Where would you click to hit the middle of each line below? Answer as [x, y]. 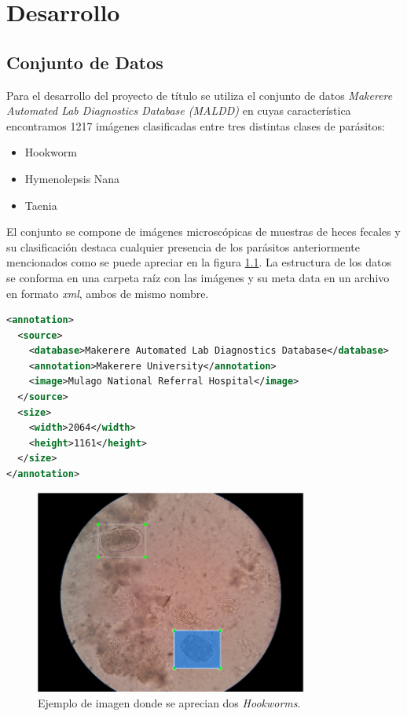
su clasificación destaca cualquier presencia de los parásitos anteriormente [183, 246]
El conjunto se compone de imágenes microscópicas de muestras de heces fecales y [203, 231]
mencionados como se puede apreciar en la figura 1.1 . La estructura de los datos [199, 262]
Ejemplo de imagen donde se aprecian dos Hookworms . [169, 702]
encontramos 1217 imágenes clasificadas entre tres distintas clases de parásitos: [196, 125]
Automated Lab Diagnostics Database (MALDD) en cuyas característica [179, 110]
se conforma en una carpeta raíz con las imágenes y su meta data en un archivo [198, 277]
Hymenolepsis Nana [72, 178]
